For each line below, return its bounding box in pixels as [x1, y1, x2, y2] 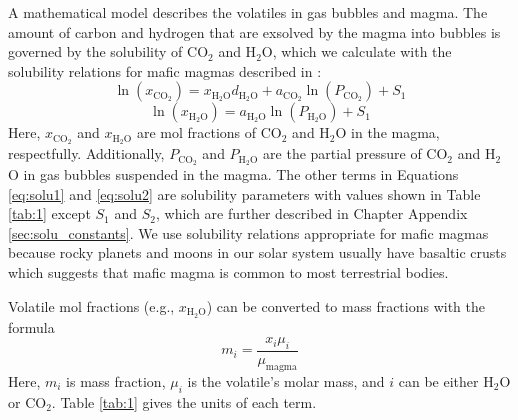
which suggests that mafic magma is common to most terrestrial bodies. [8, 262, 449, 283]
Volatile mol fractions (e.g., [8, 295, 175, 316]
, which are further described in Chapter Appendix [155, 203, 468, 224]
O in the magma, [335, 122, 440, 143]
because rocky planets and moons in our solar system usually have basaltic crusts [8, 242, 507, 263]
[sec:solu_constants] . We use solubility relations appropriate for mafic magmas [8, 222, 489, 243]
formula [8, 316, 55, 337]
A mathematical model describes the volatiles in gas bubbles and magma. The [8, 2, 488, 22]
